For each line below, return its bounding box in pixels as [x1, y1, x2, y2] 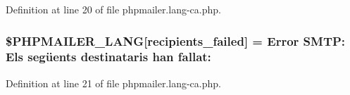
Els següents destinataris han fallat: [6, 48, 211, 65]
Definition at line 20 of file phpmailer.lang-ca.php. [6, 2, 221, 16]
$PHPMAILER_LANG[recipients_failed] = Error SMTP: [6, 32, 346, 49]
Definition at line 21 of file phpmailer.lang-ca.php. [6, 75, 221, 90]
